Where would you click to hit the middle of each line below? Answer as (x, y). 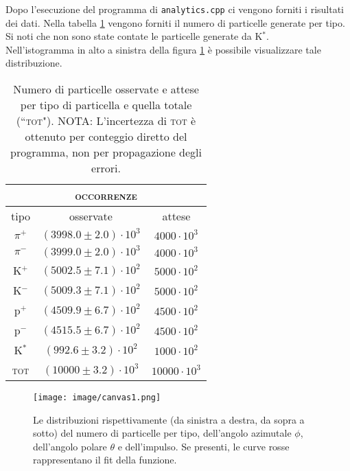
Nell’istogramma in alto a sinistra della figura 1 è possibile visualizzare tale (163, 49)
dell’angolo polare (70, 446)
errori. (106, 168)
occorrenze (106, 196)
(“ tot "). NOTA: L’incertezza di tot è (106, 121)
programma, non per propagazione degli (106, 152)
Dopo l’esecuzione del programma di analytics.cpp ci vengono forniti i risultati (175, 9)
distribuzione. (34, 63)
